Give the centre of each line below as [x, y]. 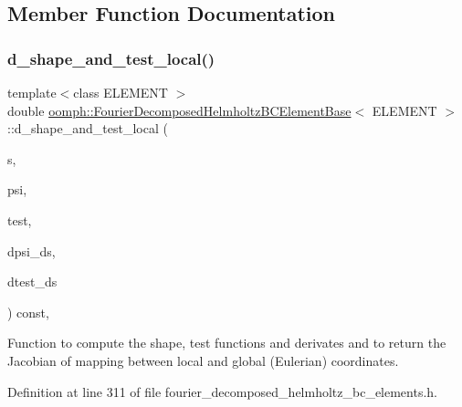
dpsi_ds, [31, 250]
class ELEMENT [121, 92]
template [32, 92]
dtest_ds [32, 282]
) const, [28, 312]
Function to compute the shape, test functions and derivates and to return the [227, 343]
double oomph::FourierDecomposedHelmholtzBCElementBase [179, 110]
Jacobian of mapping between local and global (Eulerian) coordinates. [203, 360]
